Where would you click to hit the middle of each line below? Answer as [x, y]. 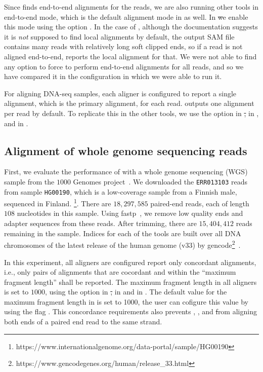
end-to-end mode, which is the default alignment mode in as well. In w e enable [126, 16]
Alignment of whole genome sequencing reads [126, 150]
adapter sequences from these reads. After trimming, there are [100, 223]
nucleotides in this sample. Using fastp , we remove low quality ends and [130, 213]
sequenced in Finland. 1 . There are [58, 202]
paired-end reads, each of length [200, 203]
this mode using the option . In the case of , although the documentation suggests [131, 27]
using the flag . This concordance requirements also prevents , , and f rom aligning [130, 311]
